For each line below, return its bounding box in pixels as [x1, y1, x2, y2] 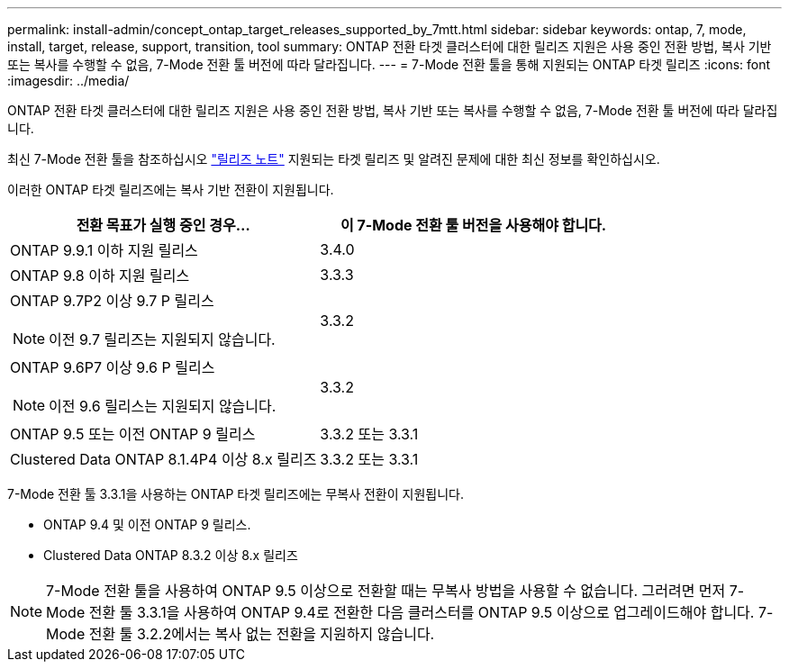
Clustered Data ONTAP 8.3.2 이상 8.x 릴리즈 [43, 547, 298, 563]
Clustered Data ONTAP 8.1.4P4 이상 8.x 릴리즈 [10, 450, 317, 468]
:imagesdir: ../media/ [7, 73, 130, 88]
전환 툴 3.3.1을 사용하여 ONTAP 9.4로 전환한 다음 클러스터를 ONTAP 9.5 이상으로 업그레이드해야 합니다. [88, 603, 755, 621]
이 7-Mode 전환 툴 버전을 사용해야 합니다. [340, 216, 607, 234]
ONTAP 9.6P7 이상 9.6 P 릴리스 [10, 358, 215, 376]
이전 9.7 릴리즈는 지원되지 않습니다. [49, 330, 276, 348]
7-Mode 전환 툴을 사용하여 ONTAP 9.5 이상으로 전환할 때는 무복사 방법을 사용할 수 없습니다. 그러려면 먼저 [46, 582, 726, 600]
